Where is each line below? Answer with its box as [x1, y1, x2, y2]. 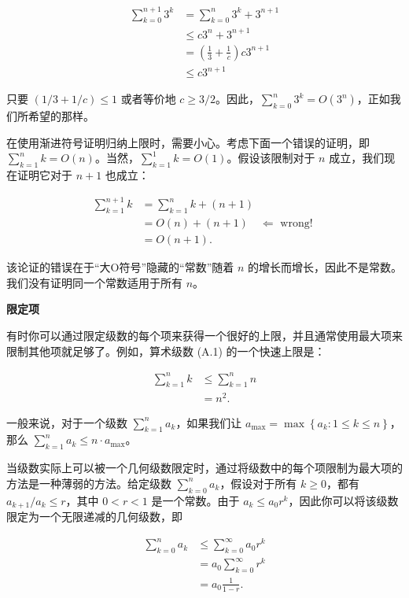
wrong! [280, 218, 313, 230]
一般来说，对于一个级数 [6, 414, 127, 430]
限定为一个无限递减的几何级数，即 [6, 508, 182, 525]
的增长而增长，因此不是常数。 [248, 259, 403, 275]
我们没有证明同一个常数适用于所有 [6, 274, 182, 290]
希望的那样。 [28, 108, 94, 124]
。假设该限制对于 [227, 149, 315, 166]
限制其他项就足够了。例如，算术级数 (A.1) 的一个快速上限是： [6, 342, 326, 359]
